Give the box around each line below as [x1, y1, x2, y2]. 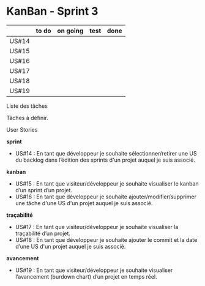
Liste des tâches [6, 102, 48, 110]
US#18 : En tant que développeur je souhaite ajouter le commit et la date [15, 236, 198, 243]
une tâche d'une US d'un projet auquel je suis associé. [15, 199, 153, 206]
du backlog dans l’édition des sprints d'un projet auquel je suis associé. [15, 156, 196, 164]
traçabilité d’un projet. [15, 230, 71, 237]
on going [57, 26, 84, 35]
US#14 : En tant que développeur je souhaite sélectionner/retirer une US [15, 149, 197, 157]
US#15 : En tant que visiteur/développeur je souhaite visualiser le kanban [15, 179, 199, 187]
